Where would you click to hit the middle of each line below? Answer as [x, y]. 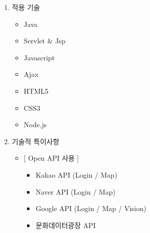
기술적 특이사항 [35, 141]
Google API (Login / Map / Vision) [91, 208]
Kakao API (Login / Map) [76, 174]
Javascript [39, 57]
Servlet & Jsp [44, 41]
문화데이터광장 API [66, 225]
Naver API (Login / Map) [75, 191]
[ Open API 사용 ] [51, 158]
